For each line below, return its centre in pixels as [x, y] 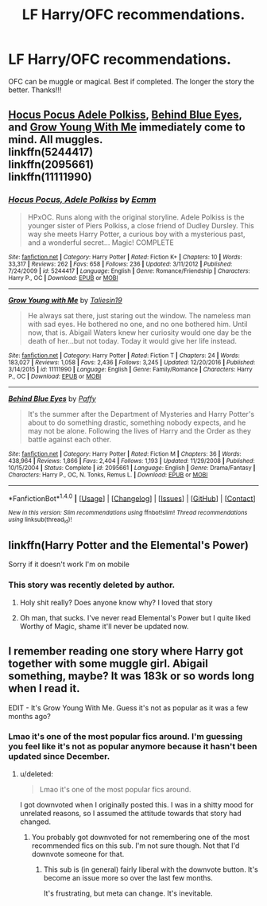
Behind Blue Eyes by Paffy [52, 399]
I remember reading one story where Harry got [126, 651]
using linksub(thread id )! [40, 520]
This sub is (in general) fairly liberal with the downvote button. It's [151, 869]
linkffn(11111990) [50, 177]
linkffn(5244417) [51, 152]
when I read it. [44, 688]
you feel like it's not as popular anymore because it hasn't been [133, 747]
